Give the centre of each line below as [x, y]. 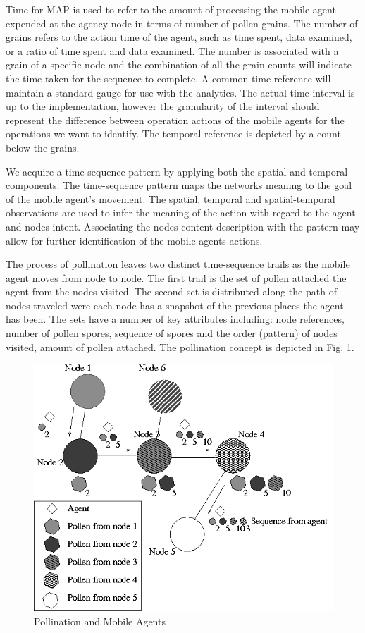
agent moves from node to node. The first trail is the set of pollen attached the [176, 277]
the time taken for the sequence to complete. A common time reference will [168, 78]
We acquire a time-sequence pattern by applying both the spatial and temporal [177, 171]
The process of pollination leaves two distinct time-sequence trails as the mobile [178, 264]
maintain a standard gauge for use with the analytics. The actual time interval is [180, 92]
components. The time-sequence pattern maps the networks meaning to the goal [179, 185]
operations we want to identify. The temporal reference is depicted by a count [173, 134]
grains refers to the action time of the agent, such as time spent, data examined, [179, 37]
